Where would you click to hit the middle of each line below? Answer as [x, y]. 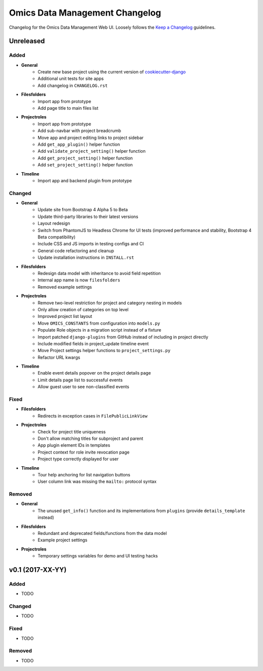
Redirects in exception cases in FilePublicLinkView [93, 416]
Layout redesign [54, 223]
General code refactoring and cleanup [76, 251]
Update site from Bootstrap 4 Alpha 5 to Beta [83, 210]
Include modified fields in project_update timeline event [93, 343]
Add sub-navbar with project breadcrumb [79, 131]
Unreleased [27, 41]
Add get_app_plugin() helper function [79, 144]
